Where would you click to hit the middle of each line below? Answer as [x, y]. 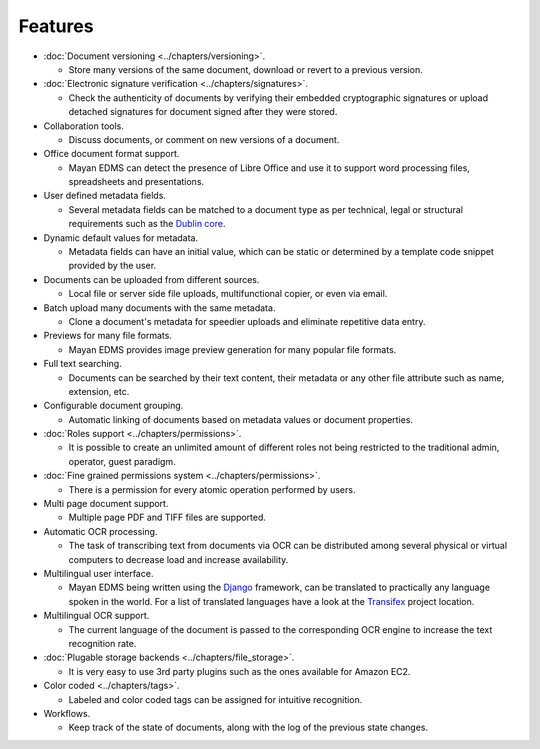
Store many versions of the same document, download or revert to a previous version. [246, 69]
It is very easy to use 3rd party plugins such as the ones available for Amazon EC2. [239, 671]
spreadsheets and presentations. [136, 182]
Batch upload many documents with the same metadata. [159, 307]
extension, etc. [99, 391]
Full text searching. [82, 364]
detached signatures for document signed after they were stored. [203, 112]
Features [56, 26]
